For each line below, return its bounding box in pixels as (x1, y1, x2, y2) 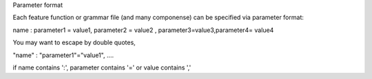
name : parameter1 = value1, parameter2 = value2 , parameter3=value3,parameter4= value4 (12, 26, 274, 34)
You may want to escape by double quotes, (12, 38, 136, 47)
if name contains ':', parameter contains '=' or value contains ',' (12, 63, 192, 72)
